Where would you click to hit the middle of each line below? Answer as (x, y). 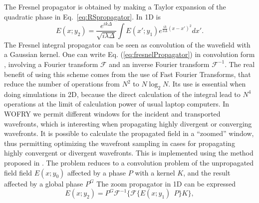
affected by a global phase (44, 183)
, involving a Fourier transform (51, 64)
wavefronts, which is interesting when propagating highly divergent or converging (128, 123)
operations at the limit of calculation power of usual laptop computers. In (117, 104)
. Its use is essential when (207, 84)
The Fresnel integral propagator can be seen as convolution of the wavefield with (127, 44)
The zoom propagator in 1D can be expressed (166, 183)
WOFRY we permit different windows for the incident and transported (112, 114)
